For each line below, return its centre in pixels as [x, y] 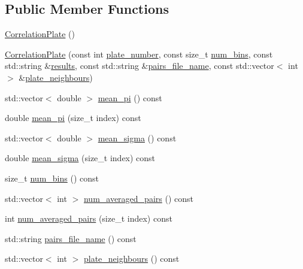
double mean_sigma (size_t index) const [80, 158]
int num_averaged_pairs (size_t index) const [89, 218]
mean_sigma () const [137, 137]
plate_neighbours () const [131, 259]
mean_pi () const [130, 97]
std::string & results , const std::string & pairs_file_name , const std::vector [140, 66]
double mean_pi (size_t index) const [73, 118]
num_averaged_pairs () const [138, 198]
